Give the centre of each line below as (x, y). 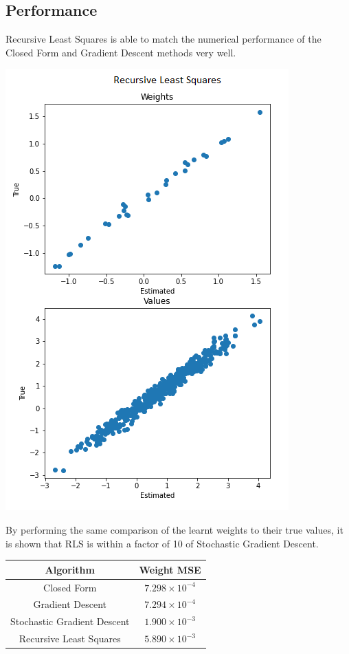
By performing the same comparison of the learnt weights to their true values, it (174, 529)
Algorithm (70, 569)
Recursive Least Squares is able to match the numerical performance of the (164, 39)
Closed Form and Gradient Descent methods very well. (121, 52)
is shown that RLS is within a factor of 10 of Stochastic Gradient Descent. (162, 543)
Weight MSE (170, 569)
